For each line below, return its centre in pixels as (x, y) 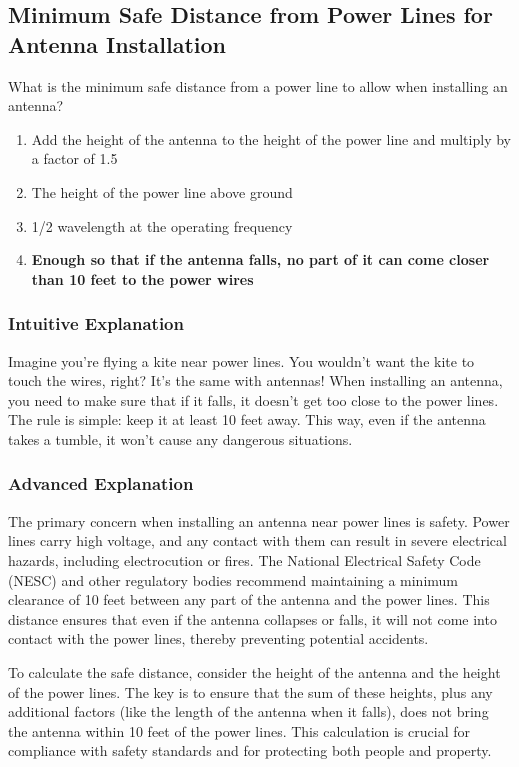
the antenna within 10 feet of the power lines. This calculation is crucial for (239, 730)
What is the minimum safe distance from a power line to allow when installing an (258, 85)
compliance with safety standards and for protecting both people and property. (250, 750)
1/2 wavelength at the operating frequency (162, 225)
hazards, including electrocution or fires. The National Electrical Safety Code (244, 559)
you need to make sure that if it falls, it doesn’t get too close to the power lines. (253, 399)
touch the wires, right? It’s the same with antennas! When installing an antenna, (255, 380)
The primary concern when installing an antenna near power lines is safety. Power (259, 520)
